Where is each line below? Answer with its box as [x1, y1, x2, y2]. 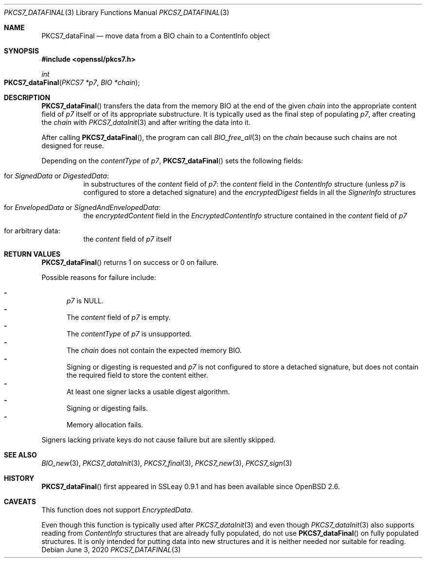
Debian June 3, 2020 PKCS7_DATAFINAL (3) [41, 545, 181, 554]
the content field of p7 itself [83, 235, 172, 243]
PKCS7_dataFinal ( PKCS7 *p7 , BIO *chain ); [4, 78, 140, 87]
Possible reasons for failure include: [41, 273, 156, 281]
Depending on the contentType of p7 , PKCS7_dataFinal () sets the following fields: [41, 157, 303, 165]
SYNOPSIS [4, 47, 39, 55]
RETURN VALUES [4, 250, 61, 258]
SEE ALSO [4, 451, 37, 459]
